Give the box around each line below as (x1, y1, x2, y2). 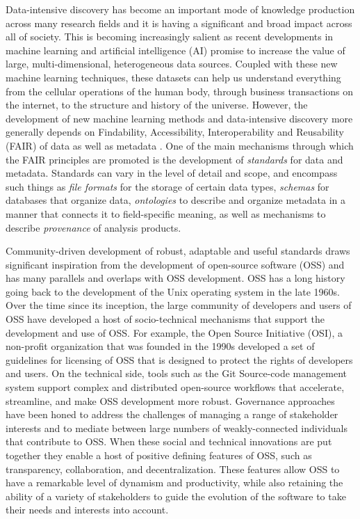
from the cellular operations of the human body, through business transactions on (6, 83, 354, 98)
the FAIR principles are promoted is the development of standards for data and (6, 152, 343, 166)
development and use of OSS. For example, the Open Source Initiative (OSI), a (6, 325, 343, 340)
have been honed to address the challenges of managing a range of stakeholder (6, 407, 338, 422)
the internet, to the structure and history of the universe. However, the (6, 97, 308, 112)
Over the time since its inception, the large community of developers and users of (6, 298, 352, 312)
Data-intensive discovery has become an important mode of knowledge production (6, 2, 355, 16)
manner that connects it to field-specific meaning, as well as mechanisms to (6, 206, 326, 221)
